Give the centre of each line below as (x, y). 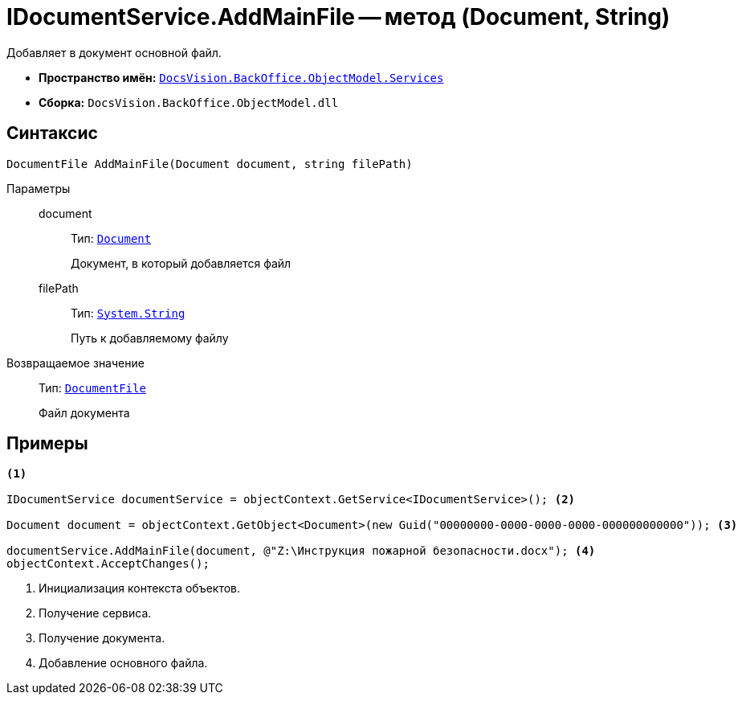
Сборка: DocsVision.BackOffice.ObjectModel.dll (189, 102)
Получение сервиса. (95, 613)
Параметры (39, 188)
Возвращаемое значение (75, 363)
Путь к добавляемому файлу (150, 338)
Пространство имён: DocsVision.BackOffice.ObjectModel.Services (241, 77)
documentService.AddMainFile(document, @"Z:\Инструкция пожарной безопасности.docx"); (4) (301, 551)
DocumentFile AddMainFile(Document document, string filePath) (210, 164)
